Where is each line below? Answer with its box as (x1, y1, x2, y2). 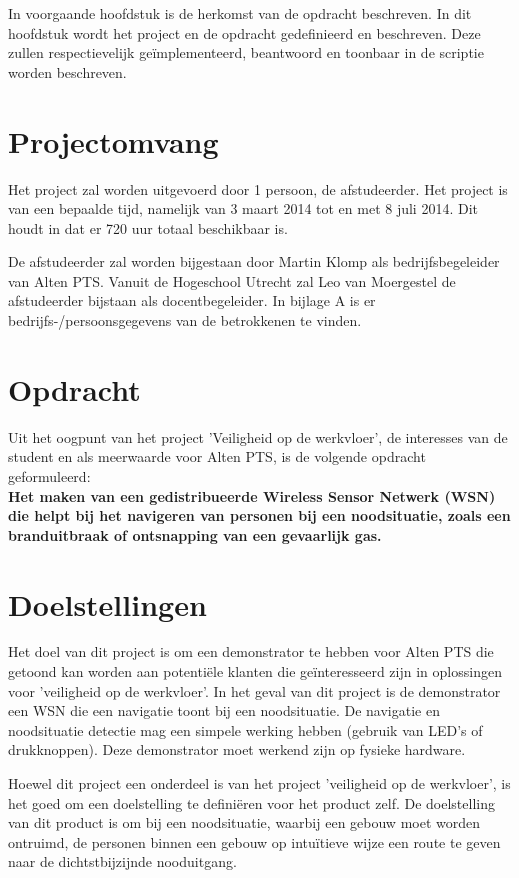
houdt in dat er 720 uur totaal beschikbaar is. (8, 217, 288, 238)
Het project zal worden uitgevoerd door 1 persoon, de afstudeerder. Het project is (8, 178, 508, 199)
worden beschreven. (8, 61, 127, 82)
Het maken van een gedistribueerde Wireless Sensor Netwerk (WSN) (8, 485, 496, 506)
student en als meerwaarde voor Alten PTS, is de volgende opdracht (8, 446, 426, 467)
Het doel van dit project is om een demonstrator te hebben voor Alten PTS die (8, 641, 494, 662)
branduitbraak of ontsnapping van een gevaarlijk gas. (8, 524, 382, 545)
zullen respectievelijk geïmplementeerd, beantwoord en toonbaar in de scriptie (8, 42, 484, 63)
